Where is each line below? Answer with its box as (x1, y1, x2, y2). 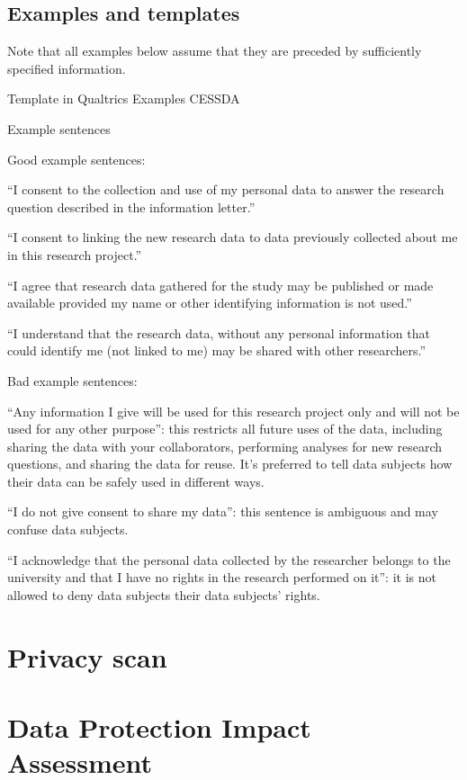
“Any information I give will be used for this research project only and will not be (7, 401, 460, 420)
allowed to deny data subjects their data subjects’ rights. (7, 585, 320, 604)
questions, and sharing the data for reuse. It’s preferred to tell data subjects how (7, 454, 453, 473)
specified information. (7, 58, 126, 77)
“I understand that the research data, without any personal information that (7, 323, 430, 342)
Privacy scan (7, 638, 167, 675)
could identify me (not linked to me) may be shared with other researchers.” (7, 341, 427, 360)
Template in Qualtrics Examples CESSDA (7, 89, 240, 108)
